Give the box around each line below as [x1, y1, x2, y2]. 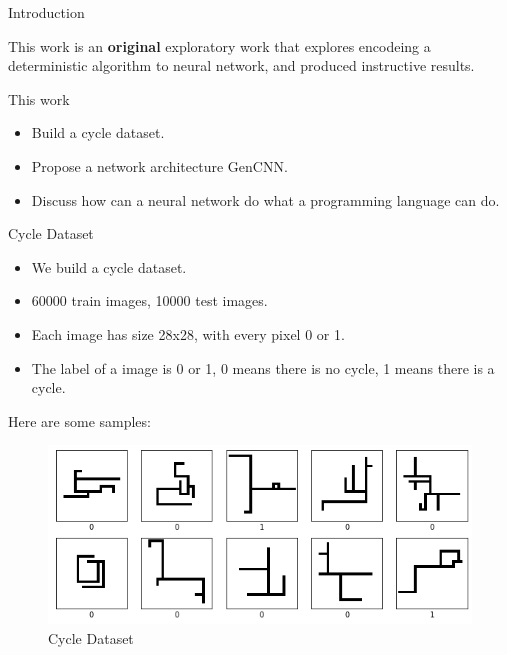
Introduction [8, 2, 85, 22]
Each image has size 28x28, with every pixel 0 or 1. [31, 323, 345, 344]
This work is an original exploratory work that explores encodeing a [8, 35, 431, 56]
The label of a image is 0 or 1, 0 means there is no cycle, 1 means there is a [31, 357, 495, 378]
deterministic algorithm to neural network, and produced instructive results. [8, 55, 475, 76]
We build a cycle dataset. [31, 256, 187, 277]
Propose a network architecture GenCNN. [31, 155, 288, 176]
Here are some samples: [8, 410, 151, 431]
